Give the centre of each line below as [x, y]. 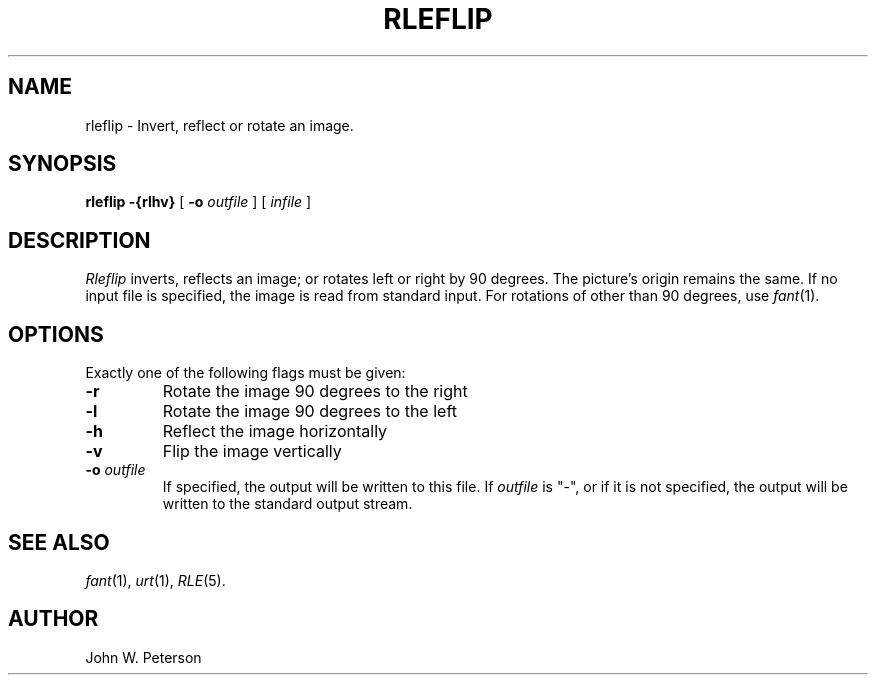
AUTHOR [53, 619]
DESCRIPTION [79, 240]
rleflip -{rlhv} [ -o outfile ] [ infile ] [198, 202]
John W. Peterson [143, 657]
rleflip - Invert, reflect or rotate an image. [219, 125]
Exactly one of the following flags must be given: [245, 373]
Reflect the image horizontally [275, 431]
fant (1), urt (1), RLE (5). [155, 580]
